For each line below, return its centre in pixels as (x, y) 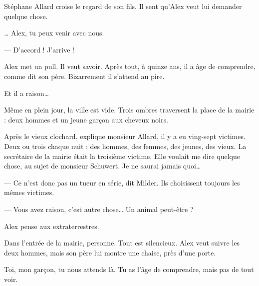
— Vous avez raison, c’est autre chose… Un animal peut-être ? (99, 209)
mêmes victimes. (29, 192)
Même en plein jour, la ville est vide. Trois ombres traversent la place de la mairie (129, 110)
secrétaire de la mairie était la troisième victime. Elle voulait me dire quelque (122, 156)
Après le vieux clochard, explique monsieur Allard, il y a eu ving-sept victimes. (125, 136)
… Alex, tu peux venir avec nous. (54, 33)
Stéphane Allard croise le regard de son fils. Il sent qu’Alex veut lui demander (123, 6)
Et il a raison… (26, 93)
